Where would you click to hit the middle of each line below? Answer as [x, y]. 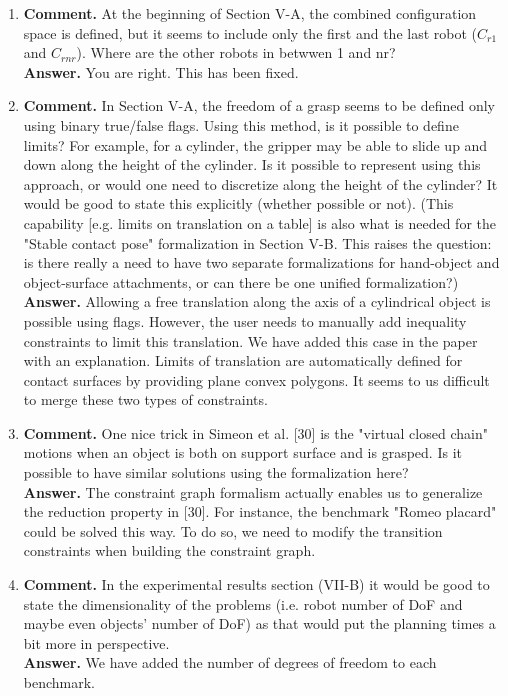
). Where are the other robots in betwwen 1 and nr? [236, 52]
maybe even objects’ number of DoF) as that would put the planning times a [259, 623]
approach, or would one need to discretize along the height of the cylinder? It [260, 183]
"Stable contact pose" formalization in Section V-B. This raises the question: [257, 242]
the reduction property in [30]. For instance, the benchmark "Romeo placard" [260, 511]
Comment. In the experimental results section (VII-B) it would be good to [256, 584]
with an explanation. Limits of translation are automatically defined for [243, 360]
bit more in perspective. [96, 642]
